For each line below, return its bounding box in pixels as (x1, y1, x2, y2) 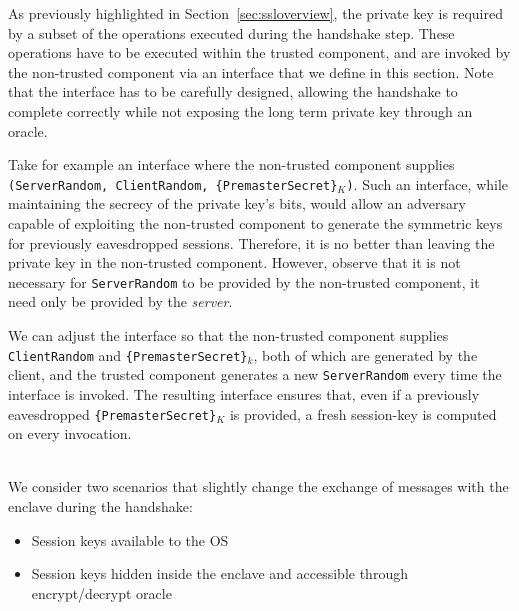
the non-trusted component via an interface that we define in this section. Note (8, 61, 494, 82)
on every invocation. (8, 423, 132, 444)
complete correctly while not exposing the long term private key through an (8, 100, 473, 121)
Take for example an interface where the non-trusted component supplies (8, 154, 455, 175)
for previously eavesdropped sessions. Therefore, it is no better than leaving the (8, 232, 495, 253)
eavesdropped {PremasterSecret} (8, 403, 217, 424)
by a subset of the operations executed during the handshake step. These (8, 22, 455, 43)
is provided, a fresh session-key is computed (229, 403, 497, 424)
